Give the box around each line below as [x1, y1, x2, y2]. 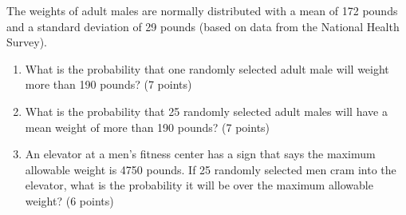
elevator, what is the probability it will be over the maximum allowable [25, 177, 373, 193]
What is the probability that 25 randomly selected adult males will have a [25, 102, 388, 119]
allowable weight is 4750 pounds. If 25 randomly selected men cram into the [25, 161, 396, 177]
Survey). [6, 34, 48, 50]
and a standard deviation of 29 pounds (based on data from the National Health [6, 18, 400, 34]
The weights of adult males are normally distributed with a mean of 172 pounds [6, 2, 398, 18]
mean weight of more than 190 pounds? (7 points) [25, 118, 270, 135]
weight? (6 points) [25, 192, 114, 209]
